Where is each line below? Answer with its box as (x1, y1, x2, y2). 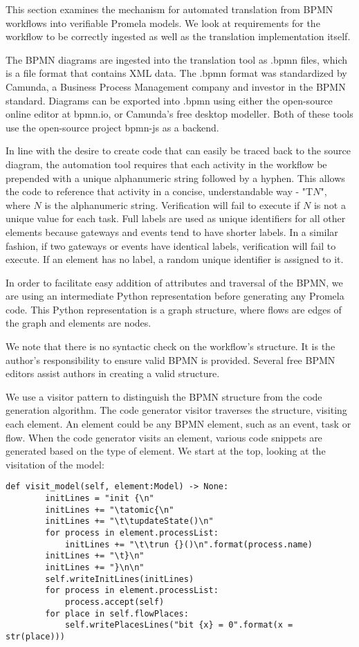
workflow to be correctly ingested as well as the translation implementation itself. (6, 29, 351, 44)
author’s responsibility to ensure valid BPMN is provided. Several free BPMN (6, 352, 335, 367)
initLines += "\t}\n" (45, 551, 145, 561)
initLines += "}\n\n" (45, 563, 145, 572)
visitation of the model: (6, 457, 104, 471)
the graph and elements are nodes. (6, 316, 151, 330)
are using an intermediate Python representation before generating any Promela (6, 289, 344, 303)
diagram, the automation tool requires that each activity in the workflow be (6, 156, 327, 171)
